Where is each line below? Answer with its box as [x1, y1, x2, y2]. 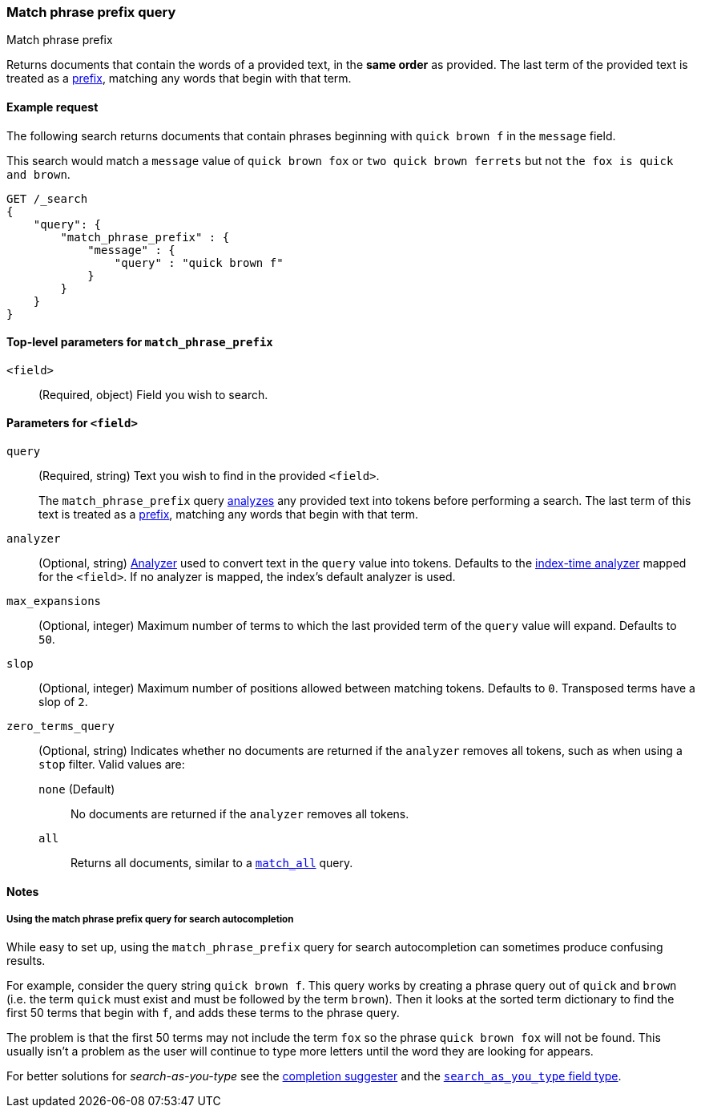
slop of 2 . [38, 695, 88, 709]
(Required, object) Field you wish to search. [38, 387, 268, 402]
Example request [6, 99, 99, 114]
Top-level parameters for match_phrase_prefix [6, 335, 273, 349]
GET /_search [6, 192, 88, 205]
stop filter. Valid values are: [38, 757, 185, 772]
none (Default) [38, 782, 115, 797]
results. [6, 954, 46, 968]
